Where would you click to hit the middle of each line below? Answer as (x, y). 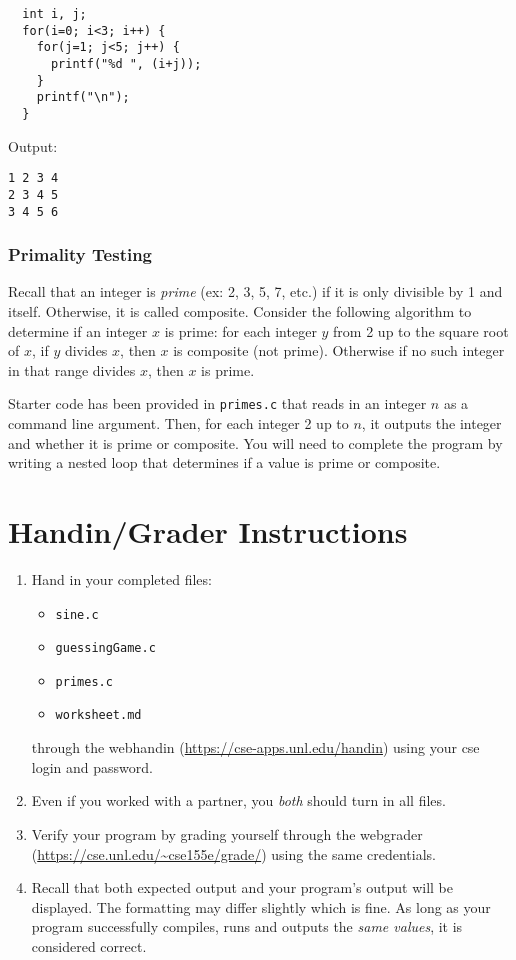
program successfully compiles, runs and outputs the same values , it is (247, 926)
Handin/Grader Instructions (208, 530)
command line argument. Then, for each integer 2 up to (178, 423)
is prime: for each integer (240, 330)
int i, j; (54, 14)
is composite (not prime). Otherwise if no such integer (339, 350)
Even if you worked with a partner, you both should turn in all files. (238, 800)
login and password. (92, 766)
